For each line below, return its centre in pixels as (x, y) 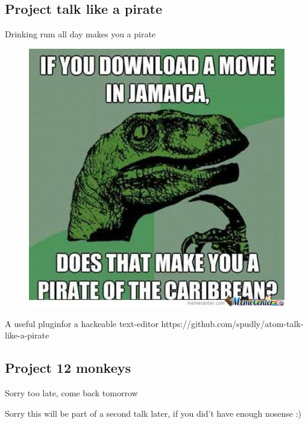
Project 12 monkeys (68, 368)
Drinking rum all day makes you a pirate (80, 34)
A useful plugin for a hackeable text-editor (82, 323)
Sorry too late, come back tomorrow (71, 393)
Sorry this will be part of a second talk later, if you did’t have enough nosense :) (153, 413)
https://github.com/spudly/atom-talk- (232, 323)
